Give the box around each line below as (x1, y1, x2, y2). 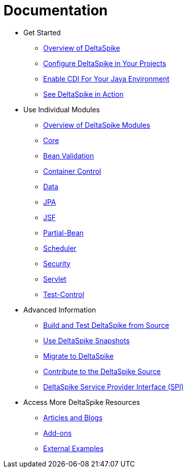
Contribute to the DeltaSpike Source (43, 367, 161, 376)
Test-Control (43, 290, 84, 299)
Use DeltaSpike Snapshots (43, 336, 130, 345)
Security (43, 259, 70, 268)
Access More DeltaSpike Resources (23, 397, 140, 406)
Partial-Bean (43, 228, 84, 237)
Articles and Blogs (43, 413, 103, 422)
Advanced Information (23, 305, 96, 314)
